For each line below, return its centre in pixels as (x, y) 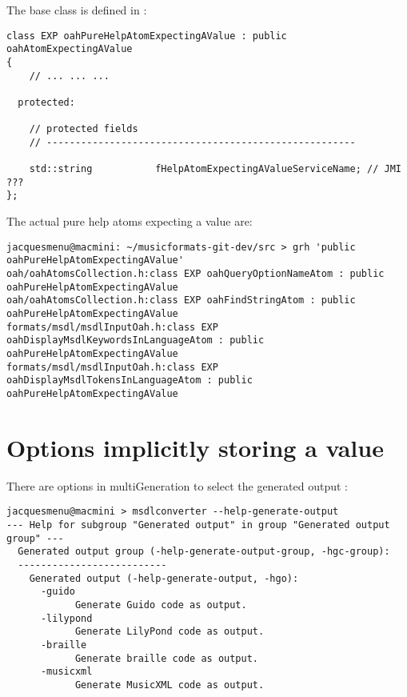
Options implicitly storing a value (195, 447)
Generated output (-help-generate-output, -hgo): (164, 578)
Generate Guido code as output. (161, 605)
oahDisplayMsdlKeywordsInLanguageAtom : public (136, 340)
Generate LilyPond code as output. (170, 632)
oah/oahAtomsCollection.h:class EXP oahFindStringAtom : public (181, 300)
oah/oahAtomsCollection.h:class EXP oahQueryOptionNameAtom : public (196, 274)
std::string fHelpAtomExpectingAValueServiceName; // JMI (215, 169)
